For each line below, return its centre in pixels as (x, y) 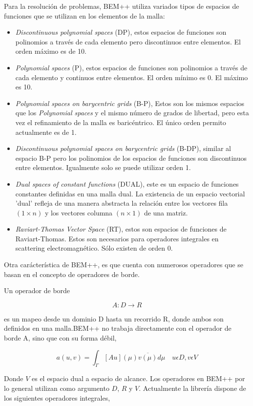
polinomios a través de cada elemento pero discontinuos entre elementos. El (128, 41)
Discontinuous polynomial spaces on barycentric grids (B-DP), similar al (123, 148)
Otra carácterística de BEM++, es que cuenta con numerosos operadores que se (124, 265)
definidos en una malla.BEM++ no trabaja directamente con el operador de (118, 328)
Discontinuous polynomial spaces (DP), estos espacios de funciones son (121, 32)
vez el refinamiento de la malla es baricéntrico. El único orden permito (121, 122)
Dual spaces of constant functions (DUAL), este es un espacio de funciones (127, 183)
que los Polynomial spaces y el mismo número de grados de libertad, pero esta (132, 113)
